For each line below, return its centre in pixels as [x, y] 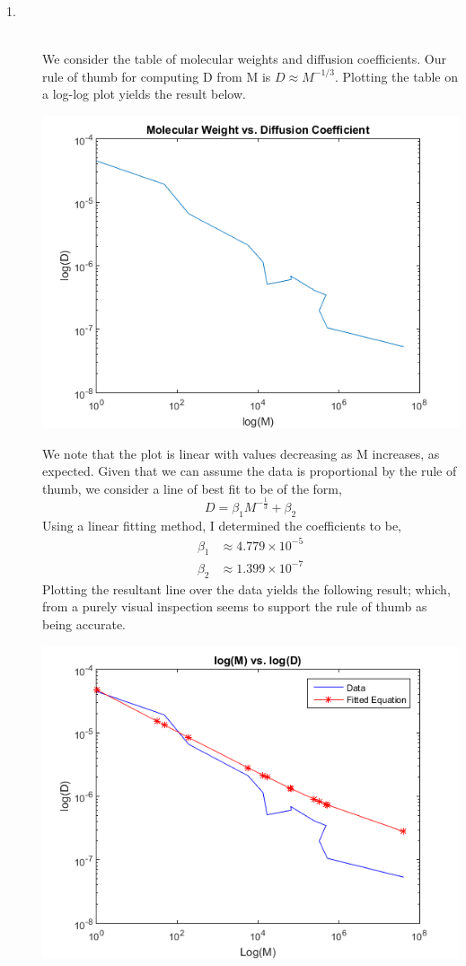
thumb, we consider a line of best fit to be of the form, [192, 488]
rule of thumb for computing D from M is [157, 76]
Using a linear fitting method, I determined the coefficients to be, [222, 525]
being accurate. [84, 624]
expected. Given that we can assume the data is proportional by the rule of [250, 471]
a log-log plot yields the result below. [144, 94]
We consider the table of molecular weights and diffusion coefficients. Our [244, 59]
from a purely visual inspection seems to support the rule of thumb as [235, 606]
